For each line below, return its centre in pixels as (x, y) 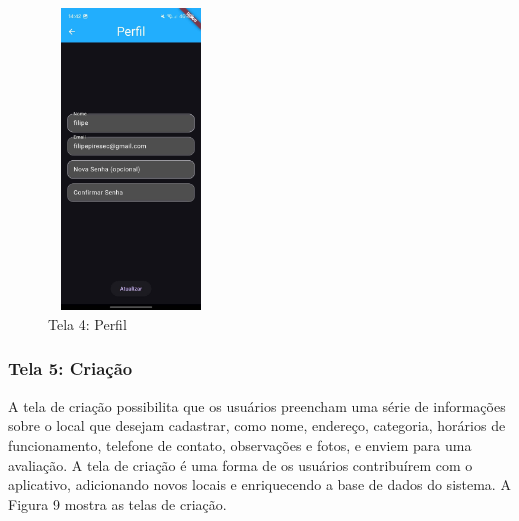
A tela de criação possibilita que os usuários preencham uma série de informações (257, 405)
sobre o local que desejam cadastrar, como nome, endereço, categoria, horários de (257, 425)
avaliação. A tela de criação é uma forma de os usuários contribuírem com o (240, 464)
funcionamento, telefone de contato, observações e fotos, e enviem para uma (240, 444)
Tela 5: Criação (70, 368)
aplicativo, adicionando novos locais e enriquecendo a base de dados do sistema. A (259, 484)
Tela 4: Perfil (87, 323)
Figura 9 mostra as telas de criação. (117, 503)
